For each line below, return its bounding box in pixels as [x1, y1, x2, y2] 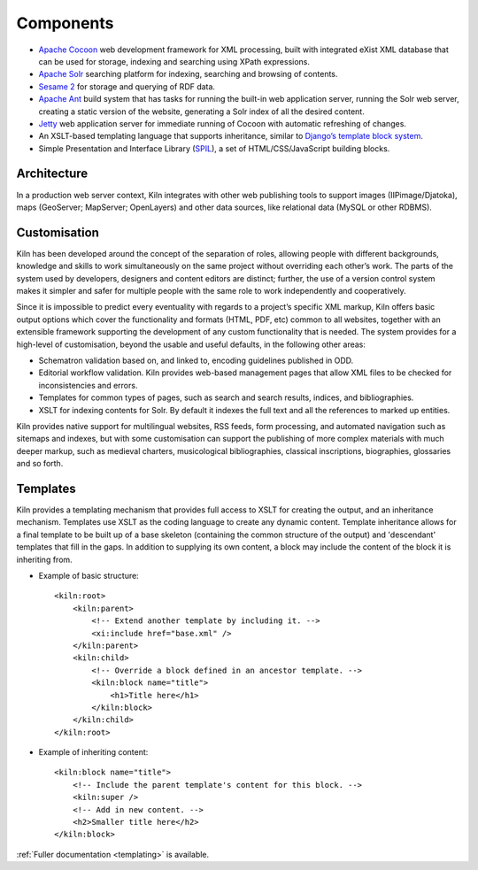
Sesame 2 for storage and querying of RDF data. [38, 81, 216, 92]
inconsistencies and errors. [38, 380, 138, 390]
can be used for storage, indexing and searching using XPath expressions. [38, 56, 310, 66]
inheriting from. [16, 554, 73, 565]
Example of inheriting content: [38, 747, 149, 758]
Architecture [16, 166, 89, 181]
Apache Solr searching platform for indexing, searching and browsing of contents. [38, 69, 338, 80]
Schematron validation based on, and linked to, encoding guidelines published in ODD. [38, 355, 354, 366]
